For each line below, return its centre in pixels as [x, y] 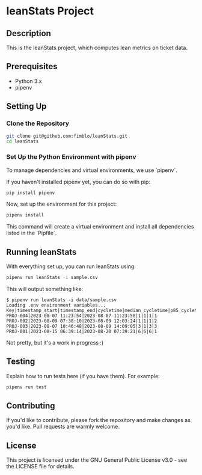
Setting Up [26, 106]
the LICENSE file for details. [41, 467]
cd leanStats [23, 142]
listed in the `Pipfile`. [32, 233]
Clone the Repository [38, 123]
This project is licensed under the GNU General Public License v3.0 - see [97, 460]
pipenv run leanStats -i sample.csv [52, 278]
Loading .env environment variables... [56, 305]
